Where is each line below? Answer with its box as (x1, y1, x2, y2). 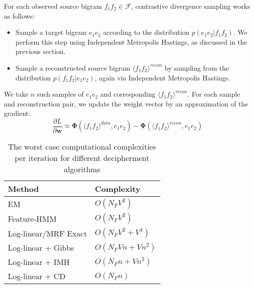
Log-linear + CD (8, 270, 66, 282)
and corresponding (100, 89, 155, 99)
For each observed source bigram (4, 1, 102, 11)
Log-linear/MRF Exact (8, 227, 87, 239)
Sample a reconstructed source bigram (15, 62, 130, 73)
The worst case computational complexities (8, 141, 156, 153)
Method (8, 183, 39, 195)
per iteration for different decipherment (15, 152, 150, 164)
